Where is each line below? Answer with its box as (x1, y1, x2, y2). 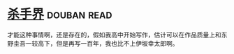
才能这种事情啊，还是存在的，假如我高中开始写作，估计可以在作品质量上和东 (7, 30, 228, 39)
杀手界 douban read (7, 6, 112, 22)
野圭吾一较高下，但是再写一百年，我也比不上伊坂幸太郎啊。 (7, 39, 179, 47)
